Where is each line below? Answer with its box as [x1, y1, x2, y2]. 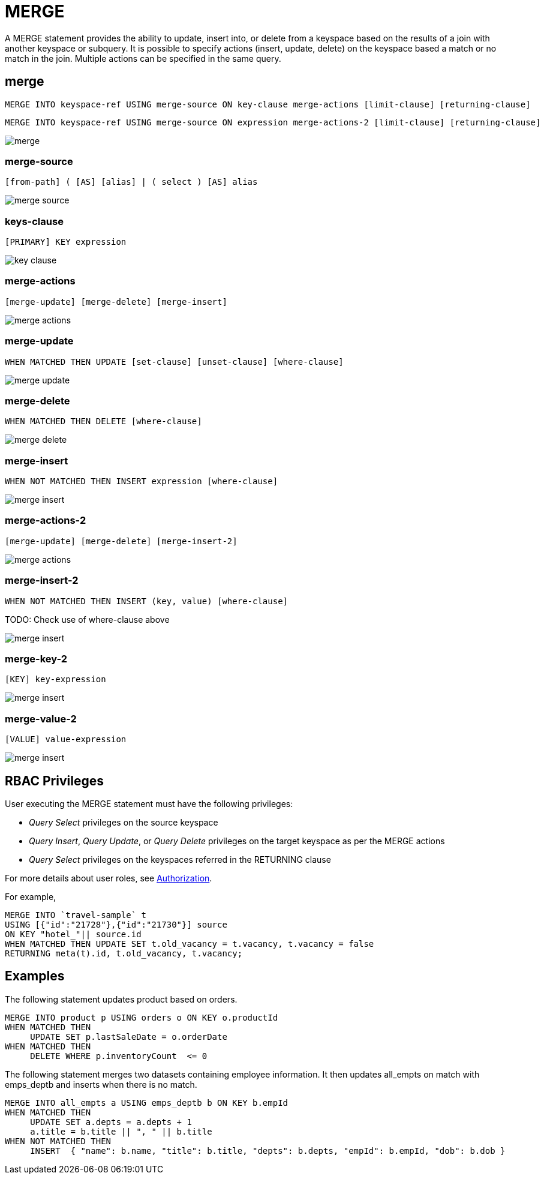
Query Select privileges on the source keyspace [29, 817, 218, 827]
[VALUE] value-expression [5, 734, 127, 745]
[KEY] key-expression [5, 674, 106, 685]
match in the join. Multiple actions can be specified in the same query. [5, 53, 281, 64]
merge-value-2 [5, 712, 77, 725]
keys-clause [5, 215, 64, 227]
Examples [5, 968, 65, 984]
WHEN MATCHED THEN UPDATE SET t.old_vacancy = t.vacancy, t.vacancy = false [5, 938, 374, 949]
